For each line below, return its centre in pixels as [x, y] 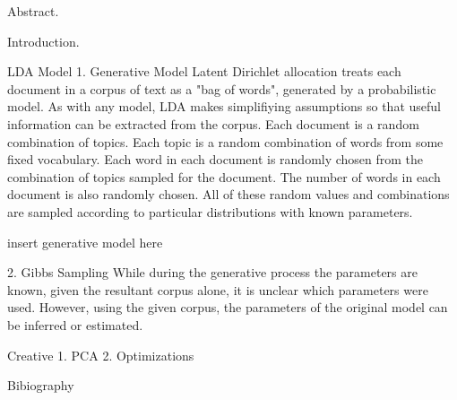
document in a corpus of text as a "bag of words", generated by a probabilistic [222, 88]
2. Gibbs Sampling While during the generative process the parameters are [212, 272]
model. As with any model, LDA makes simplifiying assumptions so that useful [224, 106]
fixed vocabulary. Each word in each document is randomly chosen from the [216, 159]
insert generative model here [85, 242]
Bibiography [41, 385]
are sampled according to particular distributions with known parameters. [210, 211]
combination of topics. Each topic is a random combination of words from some [225, 141]
